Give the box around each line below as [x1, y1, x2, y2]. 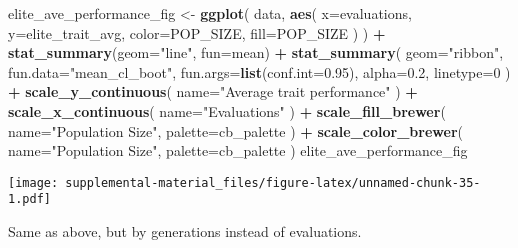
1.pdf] [8, 192, 51, 207]
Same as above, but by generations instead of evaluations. [8, 221, 362, 242]
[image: [8, 175, 59, 190]
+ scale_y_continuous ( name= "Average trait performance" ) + [8, 81, 418, 102]
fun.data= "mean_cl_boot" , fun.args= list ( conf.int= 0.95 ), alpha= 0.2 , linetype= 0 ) [8, 61, 511, 82]
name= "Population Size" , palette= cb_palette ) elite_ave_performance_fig [8, 140, 468, 161]
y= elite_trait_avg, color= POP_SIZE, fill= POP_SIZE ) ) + [8, 22, 386, 43]
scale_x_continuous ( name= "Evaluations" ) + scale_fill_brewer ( [8, 100, 446, 121]
